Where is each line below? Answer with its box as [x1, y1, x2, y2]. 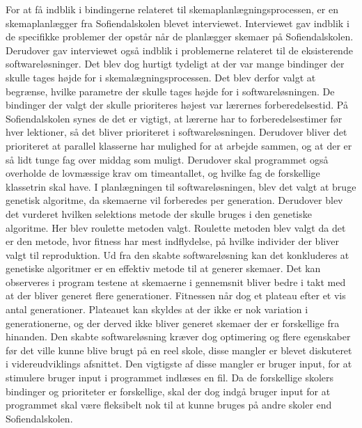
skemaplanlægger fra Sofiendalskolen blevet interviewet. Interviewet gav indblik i [6, 15, 349, 30]
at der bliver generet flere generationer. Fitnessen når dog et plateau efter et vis [6, 288, 346, 303]
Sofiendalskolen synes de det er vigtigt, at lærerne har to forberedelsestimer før [6, 111, 343, 125]
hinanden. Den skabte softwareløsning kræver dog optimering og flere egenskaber [6, 329, 351, 344]
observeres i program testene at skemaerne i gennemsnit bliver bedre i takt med [6, 274, 346, 289]
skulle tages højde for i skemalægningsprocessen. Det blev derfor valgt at [6, 70, 316, 84]
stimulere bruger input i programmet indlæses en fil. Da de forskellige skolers [6, 370, 334, 385]
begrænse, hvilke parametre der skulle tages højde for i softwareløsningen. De [6, 84, 335, 98]
